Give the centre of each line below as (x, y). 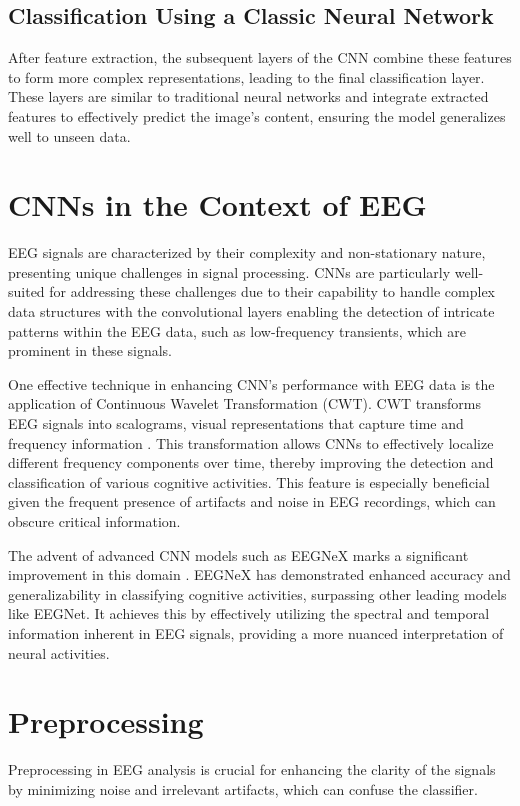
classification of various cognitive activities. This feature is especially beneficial (249, 481)
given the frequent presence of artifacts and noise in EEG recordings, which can (252, 501)
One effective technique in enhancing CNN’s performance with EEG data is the (251, 383)
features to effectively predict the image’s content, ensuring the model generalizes (257, 115)
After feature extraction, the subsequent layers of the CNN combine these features (260, 57)
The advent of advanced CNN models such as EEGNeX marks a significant (238, 554)
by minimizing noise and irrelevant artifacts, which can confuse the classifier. (243, 788)
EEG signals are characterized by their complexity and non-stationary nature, (247, 252)
